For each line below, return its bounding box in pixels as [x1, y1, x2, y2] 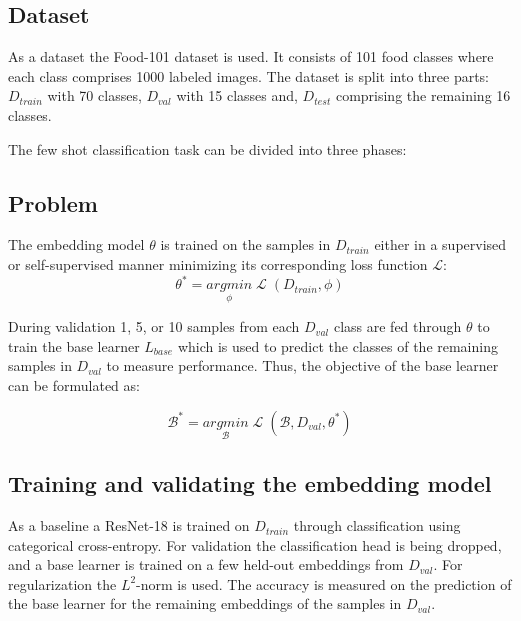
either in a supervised [374, 234, 507, 255]
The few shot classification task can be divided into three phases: [8, 138, 407, 159]
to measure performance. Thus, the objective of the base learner [106, 355, 499, 376]
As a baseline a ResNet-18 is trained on [8, 515, 250, 536]
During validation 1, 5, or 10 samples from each [8, 316, 300, 337]
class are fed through [333, 316, 462, 337]
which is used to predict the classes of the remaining [177, 335, 498, 356]
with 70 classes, [47, 85, 142, 106]
